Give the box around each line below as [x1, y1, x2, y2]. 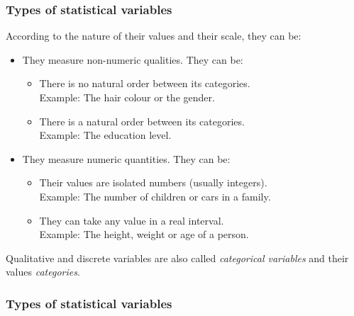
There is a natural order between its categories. [39, 113, 245, 128]
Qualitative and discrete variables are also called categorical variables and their [6, 250, 349, 265]
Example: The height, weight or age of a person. [39, 227, 249, 242]
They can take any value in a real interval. [39, 213, 224, 227]
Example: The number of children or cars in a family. [39, 188, 271, 203]
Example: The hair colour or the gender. [39, 90, 215, 104]
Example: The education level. [39, 128, 172, 142]
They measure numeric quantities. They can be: [22, 151, 231, 166]
